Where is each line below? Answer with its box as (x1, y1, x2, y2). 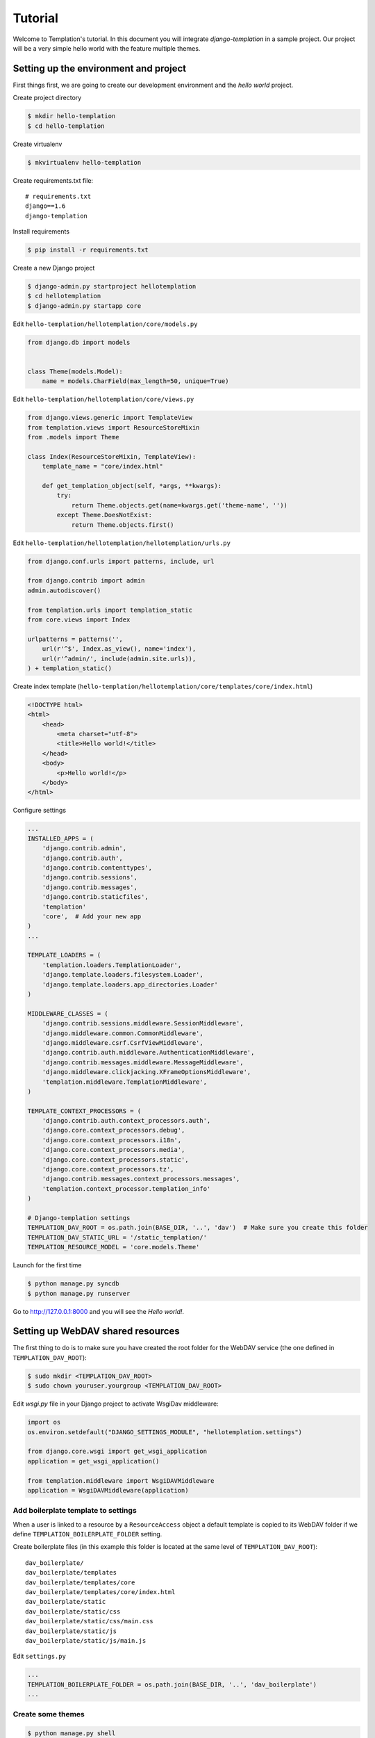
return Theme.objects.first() (71, 521, 174, 528)
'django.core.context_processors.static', (42, 1155, 189, 1164)
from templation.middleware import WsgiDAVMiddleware (27, 1477, 215, 1484)
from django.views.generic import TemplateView (27, 414, 192, 422)
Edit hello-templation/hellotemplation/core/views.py (12, 395, 194, 403)
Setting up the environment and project (12, 63, 187, 74)
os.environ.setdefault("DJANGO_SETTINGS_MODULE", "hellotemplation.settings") (27, 1428, 302, 1436)
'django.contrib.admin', (42, 845, 127, 852)
